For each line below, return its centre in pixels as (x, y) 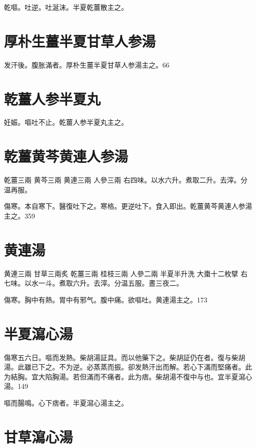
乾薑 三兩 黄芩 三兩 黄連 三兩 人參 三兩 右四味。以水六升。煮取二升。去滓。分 (126, 180)
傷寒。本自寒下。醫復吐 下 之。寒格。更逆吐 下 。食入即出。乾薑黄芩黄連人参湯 (128, 206)
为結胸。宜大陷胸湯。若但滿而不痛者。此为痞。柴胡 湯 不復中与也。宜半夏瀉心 (128, 376)
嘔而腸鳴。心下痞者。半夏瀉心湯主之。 (66, 402)
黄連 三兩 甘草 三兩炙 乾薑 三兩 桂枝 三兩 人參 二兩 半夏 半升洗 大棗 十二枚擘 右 (126, 273)
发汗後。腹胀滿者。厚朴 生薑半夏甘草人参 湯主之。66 (87, 64)
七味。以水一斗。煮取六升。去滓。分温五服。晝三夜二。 (94, 283)
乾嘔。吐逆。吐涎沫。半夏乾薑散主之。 (66, 7)
